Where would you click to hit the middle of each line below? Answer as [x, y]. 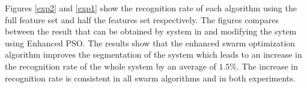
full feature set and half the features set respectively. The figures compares [142, 19]
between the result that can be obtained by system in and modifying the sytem [151, 31]
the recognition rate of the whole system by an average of [111, 66]
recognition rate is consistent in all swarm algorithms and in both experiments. [150, 78]
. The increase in [268, 66]
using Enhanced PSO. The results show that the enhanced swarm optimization [150, 43]
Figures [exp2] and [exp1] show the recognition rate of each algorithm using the [151, 8]
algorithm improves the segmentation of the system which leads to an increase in [153, 54]
